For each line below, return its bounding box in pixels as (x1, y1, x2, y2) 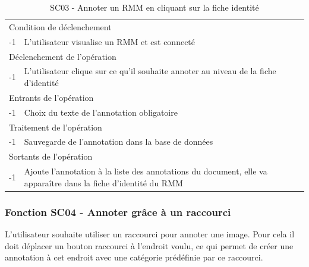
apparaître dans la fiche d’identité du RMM (24, 176, 183, 189)
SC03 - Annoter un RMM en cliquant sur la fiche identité (50, 1, 259, 13)
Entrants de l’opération (9, 91, 94, 103)
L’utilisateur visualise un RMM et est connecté (24, 35, 196, 47)
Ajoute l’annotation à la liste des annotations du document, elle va (24, 165, 267, 177)
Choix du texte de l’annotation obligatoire (24, 106, 178, 118)
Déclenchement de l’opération (9, 50, 116, 62)
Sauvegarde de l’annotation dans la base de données (24, 135, 213, 148)
